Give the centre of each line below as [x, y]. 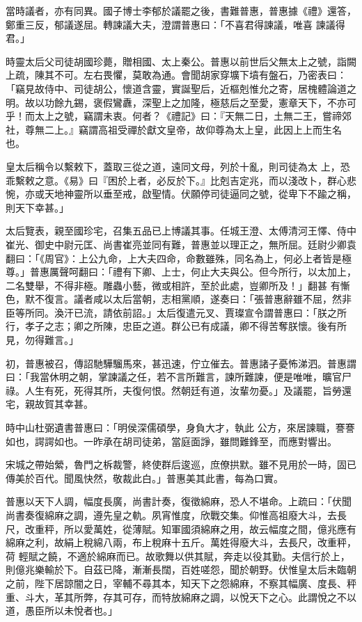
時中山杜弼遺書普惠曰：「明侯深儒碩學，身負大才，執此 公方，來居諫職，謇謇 [180, 428]
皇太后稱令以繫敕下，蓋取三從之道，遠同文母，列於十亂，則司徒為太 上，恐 [178, 166]
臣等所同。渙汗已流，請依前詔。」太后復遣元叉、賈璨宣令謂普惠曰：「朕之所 [176, 312]
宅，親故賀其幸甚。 [49, 404]
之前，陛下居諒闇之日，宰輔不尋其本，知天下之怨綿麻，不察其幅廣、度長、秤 [181, 583]
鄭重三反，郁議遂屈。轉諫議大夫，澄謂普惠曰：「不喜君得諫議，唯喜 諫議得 [175, 24]
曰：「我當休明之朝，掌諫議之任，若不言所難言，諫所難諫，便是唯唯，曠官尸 [179, 377]
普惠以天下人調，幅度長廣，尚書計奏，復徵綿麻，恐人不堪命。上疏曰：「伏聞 [179, 501]
